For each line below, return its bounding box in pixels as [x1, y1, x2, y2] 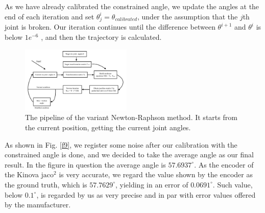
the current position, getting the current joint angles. [25, 122, 191, 132]
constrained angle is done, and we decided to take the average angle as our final [5, 149, 254, 160]
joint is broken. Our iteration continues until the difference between [5, 21, 215, 32]
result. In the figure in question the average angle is [5, 159, 166, 170]
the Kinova [5, 169, 39, 180]
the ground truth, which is [5, 179, 87, 190]
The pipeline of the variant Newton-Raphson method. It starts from [25, 112, 237, 123]
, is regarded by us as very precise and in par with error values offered [36, 189, 256, 200]
